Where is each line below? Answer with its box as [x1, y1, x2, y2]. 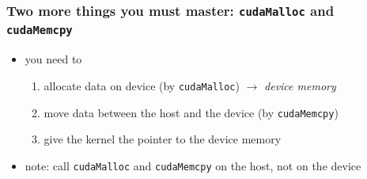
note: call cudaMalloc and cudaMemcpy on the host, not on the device [25, 157, 361, 173]
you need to [25, 51, 82, 67]
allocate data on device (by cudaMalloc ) [44, 77, 240, 93]
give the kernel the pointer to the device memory [44, 131, 282, 147]
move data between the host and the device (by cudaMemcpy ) [44, 104, 339, 120]
